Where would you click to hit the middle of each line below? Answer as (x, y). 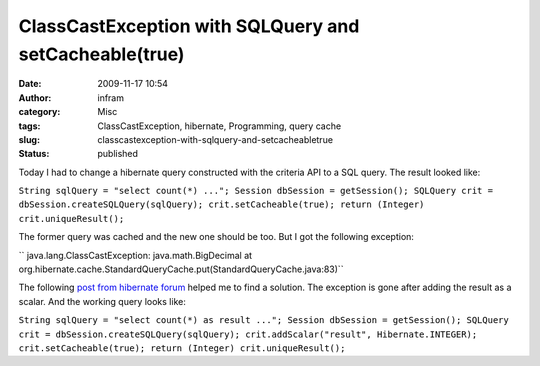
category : (39, 112)
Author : (35, 97)
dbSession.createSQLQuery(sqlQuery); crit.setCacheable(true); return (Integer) (221, 204)
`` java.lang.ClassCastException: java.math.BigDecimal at (135, 255)
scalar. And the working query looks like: (102, 301)
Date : (30, 84)
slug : (29, 139)
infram (111, 97)
